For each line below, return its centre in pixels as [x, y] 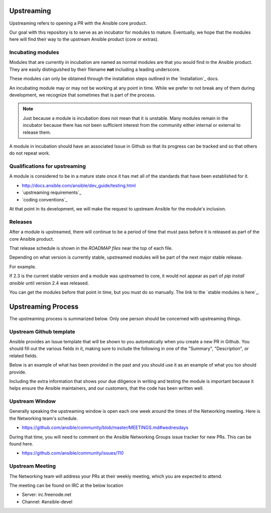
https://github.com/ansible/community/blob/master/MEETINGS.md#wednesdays [105, 427]
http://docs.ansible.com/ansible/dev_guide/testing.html [79, 185]
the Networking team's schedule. [44, 418]
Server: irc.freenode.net [47, 495]
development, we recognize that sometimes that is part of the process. [82, 95]
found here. [21, 444]
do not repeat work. [30, 153]
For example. [23, 266]
